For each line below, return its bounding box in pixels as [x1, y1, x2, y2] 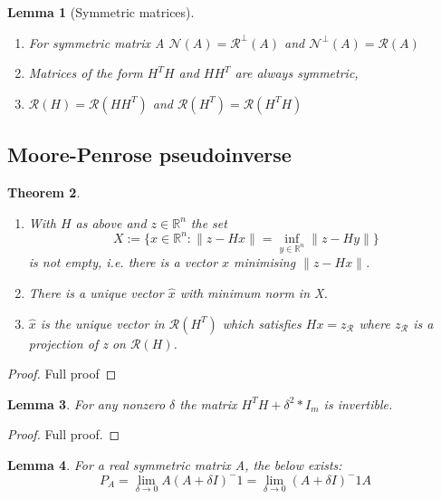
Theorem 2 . [7, 182, 81, 201]
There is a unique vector [28, 283, 164, 302]
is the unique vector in [40, 313, 165, 332]
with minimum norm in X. [179, 283, 328, 302]
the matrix [179, 394, 237, 413]
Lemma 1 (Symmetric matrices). [7, 3, 195, 21]
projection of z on [28, 333, 126, 352]
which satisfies [222, 313, 302, 332]
